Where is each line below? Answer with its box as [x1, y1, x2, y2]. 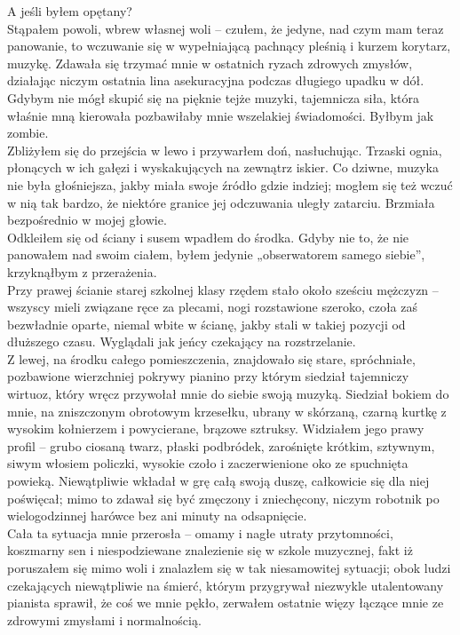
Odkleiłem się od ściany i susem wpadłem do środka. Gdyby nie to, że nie [7, 227, 409, 246]
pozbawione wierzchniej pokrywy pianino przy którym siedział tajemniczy [7, 367, 409, 385]
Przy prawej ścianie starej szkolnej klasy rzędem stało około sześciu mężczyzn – [7, 280, 439, 298]
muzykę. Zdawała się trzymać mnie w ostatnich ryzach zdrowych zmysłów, [7, 53, 413, 72]
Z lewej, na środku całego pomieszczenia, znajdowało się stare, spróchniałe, [7, 349, 416, 368]
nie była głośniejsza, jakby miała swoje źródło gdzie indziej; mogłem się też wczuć [7, 175, 453, 194]
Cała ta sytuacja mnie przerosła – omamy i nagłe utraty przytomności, [7, 523, 393, 542]
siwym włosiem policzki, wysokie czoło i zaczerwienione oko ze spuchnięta [7, 454, 408, 472]
